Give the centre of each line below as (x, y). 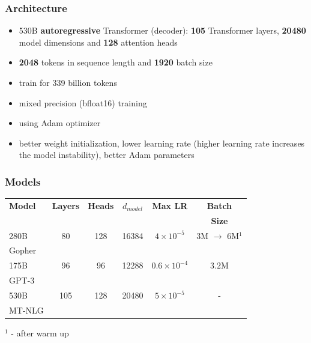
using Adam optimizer (60, 123)
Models (23, 181)
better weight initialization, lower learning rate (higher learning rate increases (162, 143)
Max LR (170, 205)
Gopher (23, 250)
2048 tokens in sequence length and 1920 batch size (116, 62)
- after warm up (40, 332)
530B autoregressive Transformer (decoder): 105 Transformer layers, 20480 (162, 30)
